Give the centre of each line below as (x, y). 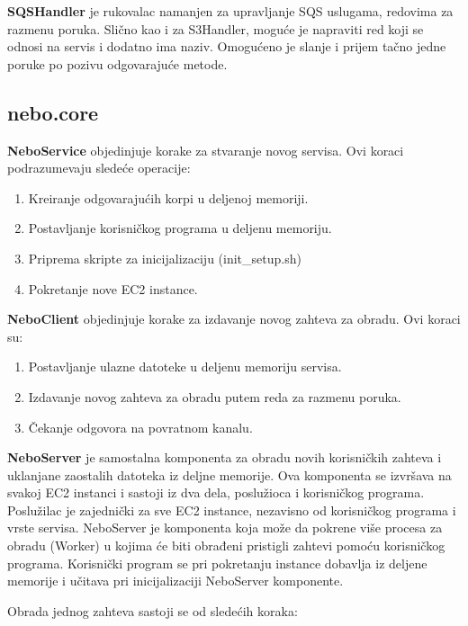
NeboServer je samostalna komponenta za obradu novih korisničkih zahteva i (225, 457)
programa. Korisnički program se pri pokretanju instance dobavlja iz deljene (217, 563)
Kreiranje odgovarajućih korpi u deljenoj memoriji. (168, 197)
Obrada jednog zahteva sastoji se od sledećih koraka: (153, 610)
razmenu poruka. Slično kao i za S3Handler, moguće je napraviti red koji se (216, 28)
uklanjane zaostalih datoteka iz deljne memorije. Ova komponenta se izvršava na (229, 474)
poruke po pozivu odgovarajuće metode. (117, 63)
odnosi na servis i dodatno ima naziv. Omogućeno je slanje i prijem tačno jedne (227, 46)
